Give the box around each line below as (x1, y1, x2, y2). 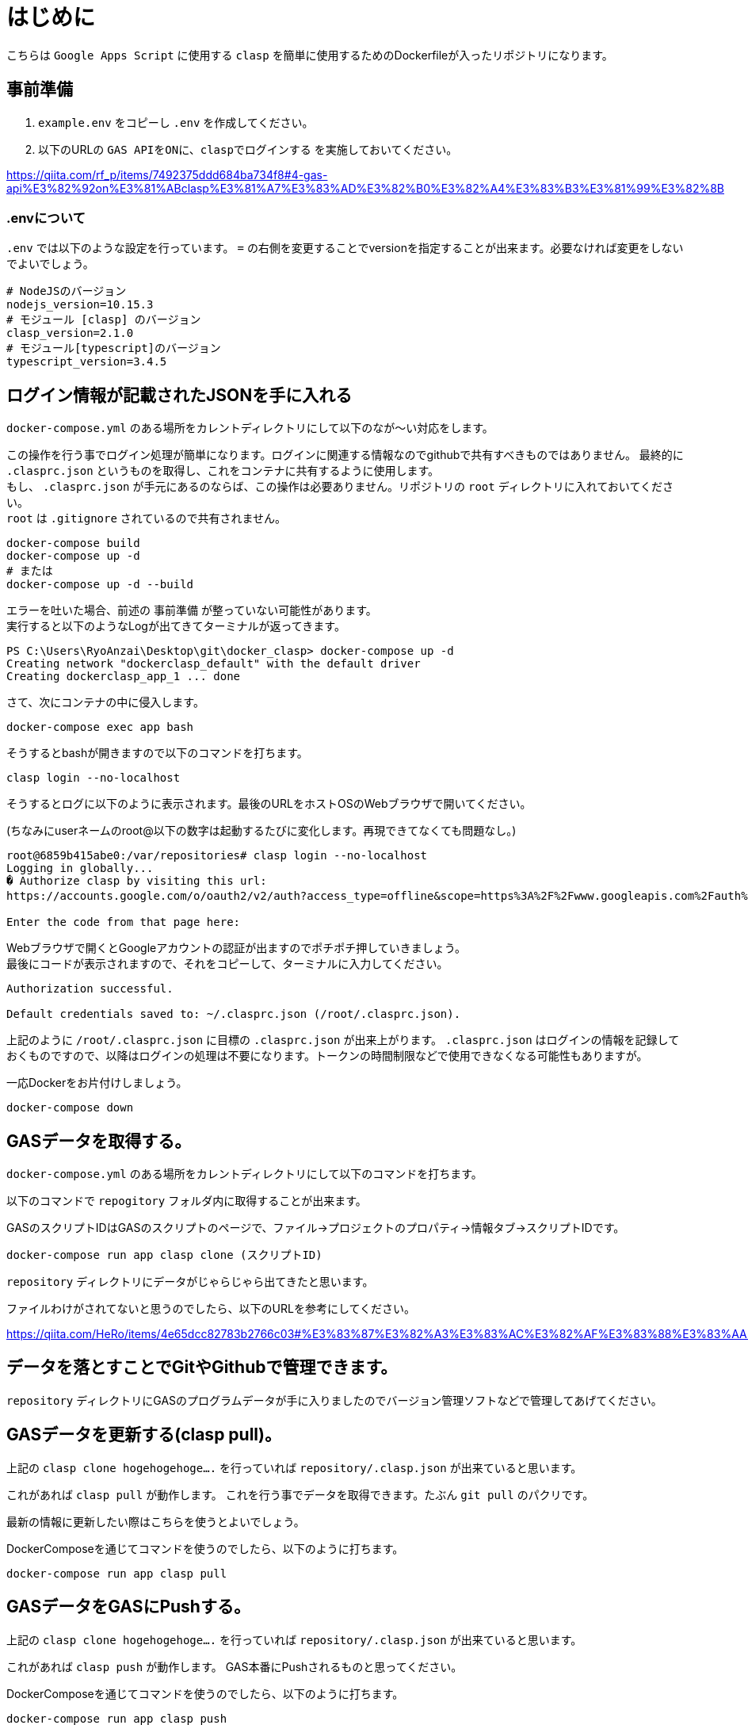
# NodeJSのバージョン (6, 285, 127, 298)
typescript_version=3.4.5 (6, 355, 167, 369)
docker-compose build (6, 537, 140, 550)
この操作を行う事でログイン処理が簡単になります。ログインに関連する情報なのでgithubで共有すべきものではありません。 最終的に (6, 448, 684, 462)
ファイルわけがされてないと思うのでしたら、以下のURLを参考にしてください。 (6, 1302, 416, 1316)
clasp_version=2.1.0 (6, 327, 134, 340)
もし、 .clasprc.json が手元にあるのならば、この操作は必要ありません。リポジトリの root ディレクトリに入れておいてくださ (6, 480, 674, 494)
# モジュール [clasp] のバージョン (6, 313, 201, 327)
